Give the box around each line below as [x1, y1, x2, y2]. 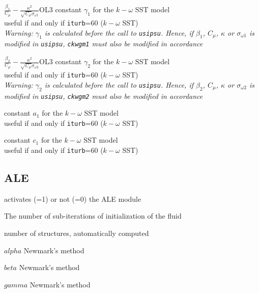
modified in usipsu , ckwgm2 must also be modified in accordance [4, 90, 203, 101]
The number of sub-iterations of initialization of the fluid [4, 210, 182, 221]
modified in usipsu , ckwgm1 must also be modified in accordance [4, 38, 203, 49]
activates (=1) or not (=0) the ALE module [4, 193, 141, 204]
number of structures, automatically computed [4, 228, 149, 238]
